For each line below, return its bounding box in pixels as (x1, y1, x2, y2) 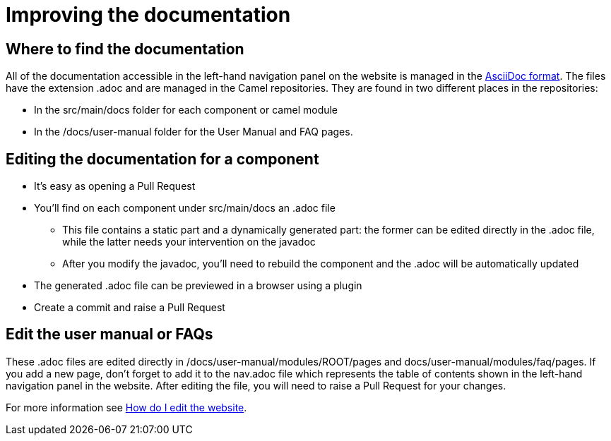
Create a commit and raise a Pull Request (34, 301, 225, 314)
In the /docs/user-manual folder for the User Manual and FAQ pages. (34, 126, 353, 138)
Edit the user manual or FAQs (6, 325, 213, 344)
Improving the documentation (6, 3, 291, 27)
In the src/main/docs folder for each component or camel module (34, 104, 338, 116)
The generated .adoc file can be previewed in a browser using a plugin (34, 279, 362, 292)
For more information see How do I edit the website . (6, 401, 247, 413)
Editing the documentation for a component (6, 150, 319, 168)
